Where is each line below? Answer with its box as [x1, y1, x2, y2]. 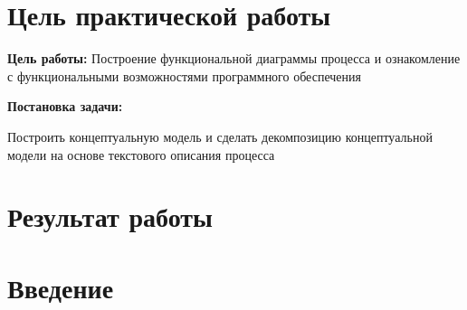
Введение [7, 268, 114, 305]
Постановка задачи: [7, 97, 123, 116]
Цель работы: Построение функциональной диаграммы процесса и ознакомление [7, 49, 461, 68]
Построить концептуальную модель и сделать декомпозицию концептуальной [7, 127, 433, 146]
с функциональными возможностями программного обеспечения [7, 66, 361, 85]
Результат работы [7, 198, 213, 235]
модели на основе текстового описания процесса [7, 145, 275, 164]
